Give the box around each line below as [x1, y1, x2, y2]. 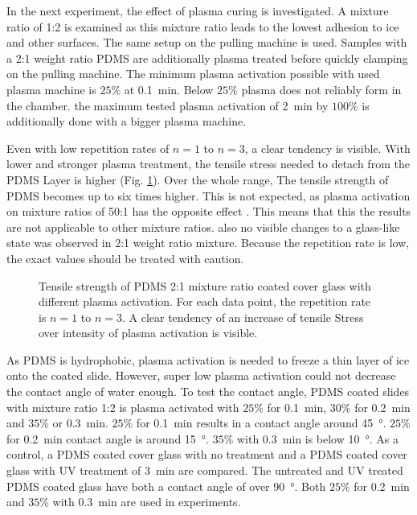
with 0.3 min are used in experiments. [52, 493, 241, 510]
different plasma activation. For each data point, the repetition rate [39, 293, 371, 310]
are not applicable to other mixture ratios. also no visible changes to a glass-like [6, 218, 400, 235]
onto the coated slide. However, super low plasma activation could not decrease [6, 367, 396, 384]
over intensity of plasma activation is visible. [39, 324, 258, 341]
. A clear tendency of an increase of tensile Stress [121, 308, 364, 325]
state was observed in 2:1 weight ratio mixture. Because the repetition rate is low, [6, 234, 410, 251]
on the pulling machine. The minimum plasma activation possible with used [6, 65, 380, 82]
